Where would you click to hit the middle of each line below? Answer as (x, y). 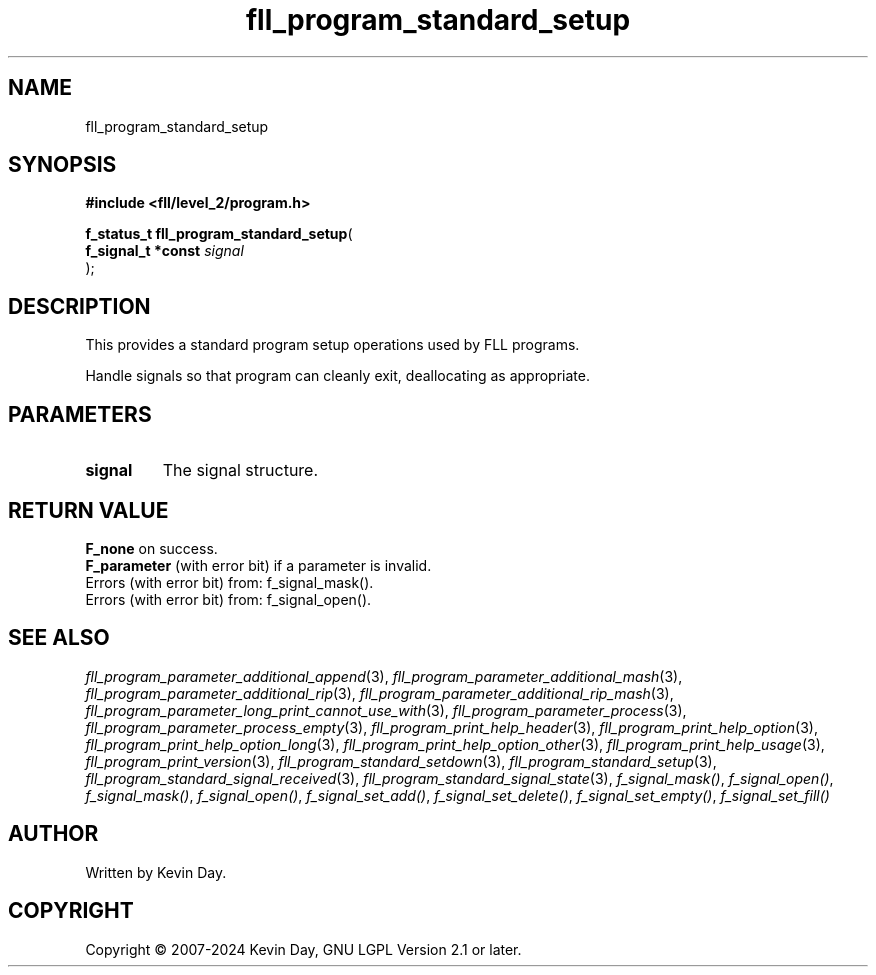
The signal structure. (240, 470)
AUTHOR (53, 834)
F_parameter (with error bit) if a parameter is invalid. (258, 565)
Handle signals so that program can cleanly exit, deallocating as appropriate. (337, 376)
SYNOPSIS (62, 165)
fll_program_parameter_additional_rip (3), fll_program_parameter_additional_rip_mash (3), (379, 693)
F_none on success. (151, 548)
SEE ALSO (59, 638)
